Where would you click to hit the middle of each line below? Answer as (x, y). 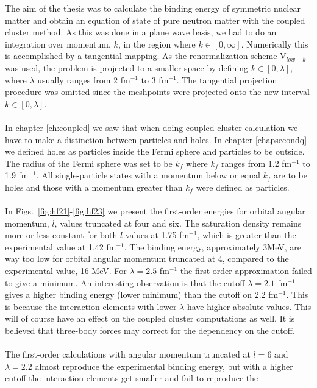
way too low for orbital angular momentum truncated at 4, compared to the (147, 259)
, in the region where (157, 44)
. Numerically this (275, 44)
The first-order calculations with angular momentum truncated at (128, 354)
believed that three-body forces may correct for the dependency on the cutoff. (150, 330)
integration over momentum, (58, 44)
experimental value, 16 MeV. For (66, 271)
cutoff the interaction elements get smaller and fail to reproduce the (132, 378)
